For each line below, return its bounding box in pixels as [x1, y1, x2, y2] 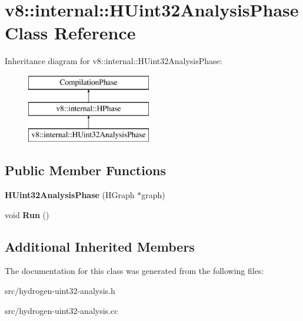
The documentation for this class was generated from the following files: [5, 265, 264, 277]
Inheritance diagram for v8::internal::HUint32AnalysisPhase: [5, 55, 222, 67]
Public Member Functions [5, 161, 166, 179]
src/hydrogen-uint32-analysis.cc [5, 304, 118, 316]
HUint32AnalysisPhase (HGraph [5, 189, 135, 201]
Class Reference [5, 21, 136, 45]
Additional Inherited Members [5, 237, 195, 255]
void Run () [5, 208, 49, 220]
